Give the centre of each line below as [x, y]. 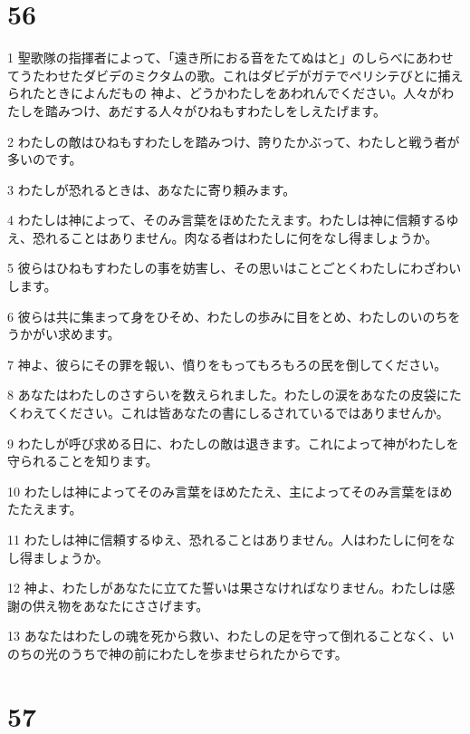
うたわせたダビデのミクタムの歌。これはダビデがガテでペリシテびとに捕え [241, 75]
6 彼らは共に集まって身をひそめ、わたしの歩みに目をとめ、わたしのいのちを [234, 316]
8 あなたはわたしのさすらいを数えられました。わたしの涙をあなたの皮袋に [228, 395]
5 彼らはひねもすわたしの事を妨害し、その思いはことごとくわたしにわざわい [235, 268]
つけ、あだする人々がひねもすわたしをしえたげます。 [228, 110]
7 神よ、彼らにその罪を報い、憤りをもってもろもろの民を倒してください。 [227, 364]
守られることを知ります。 [83, 461]
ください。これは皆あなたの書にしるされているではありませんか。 [253, 413]
